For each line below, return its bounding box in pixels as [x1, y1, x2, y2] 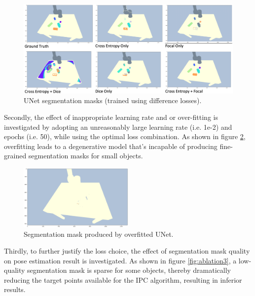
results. [4, 284, 26, 295]
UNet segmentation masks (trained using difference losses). [24, 95, 202, 106]
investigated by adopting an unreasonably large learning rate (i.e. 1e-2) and [4, 121, 232, 132]
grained [4, 150, 27, 161]
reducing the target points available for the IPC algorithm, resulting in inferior [4, 274, 242, 285]
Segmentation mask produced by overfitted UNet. [24, 229, 174, 239]
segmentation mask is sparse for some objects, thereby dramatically [27, 265, 231, 275]
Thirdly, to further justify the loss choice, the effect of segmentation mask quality [4, 246, 250, 256]
